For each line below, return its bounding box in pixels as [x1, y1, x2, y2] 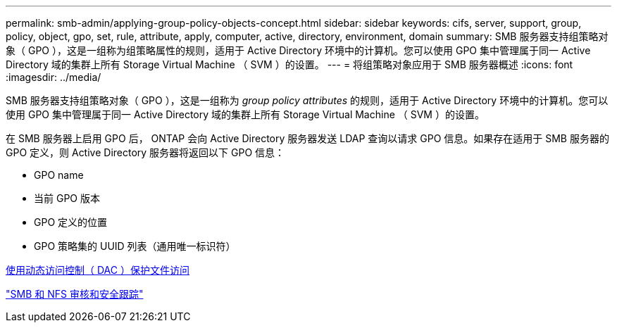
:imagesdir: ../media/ [6, 71, 101, 83]
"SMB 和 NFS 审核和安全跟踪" [6, 288, 144, 300]
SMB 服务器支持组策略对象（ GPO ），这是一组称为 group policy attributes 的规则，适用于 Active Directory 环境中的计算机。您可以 [6, 94, 609, 106]
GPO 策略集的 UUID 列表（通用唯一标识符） [34, 240, 236, 252]
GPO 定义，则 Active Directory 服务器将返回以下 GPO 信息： [6, 146, 285, 158]
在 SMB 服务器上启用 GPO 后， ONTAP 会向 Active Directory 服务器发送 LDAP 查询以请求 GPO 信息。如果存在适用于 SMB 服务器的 [6, 132, 609, 144]
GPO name [34, 169, 84, 181]
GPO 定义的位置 [34, 216, 108, 228]
